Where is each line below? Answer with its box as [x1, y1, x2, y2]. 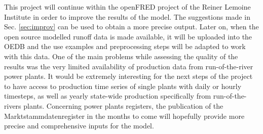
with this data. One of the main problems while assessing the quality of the [4, 51, 238, 61]
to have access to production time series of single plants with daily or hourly [4, 80, 242, 91]
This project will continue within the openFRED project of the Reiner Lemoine [4, 2, 251, 12]
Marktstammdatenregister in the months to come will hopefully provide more [4, 110, 245, 121]
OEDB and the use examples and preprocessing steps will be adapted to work [4, 41, 246, 52]
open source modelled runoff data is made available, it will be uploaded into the [4, 31, 252, 41]
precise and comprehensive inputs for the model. [4, 120, 154, 131]
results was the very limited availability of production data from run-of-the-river [4, 61, 253, 71]
